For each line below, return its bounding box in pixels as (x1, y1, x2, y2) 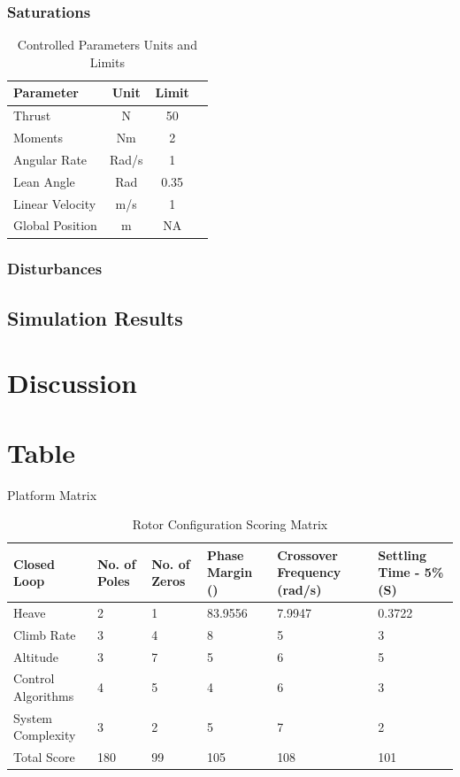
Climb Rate (13, 625, 76, 643)
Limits (89, 52, 125, 71)
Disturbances (7, 258, 103, 280)
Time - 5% (378, 563, 444, 581)
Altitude (13, 647, 58, 665)
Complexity (13, 726, 76, 744)
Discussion (7, 365, 137, 401)
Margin (206, 563, 253, 581)
